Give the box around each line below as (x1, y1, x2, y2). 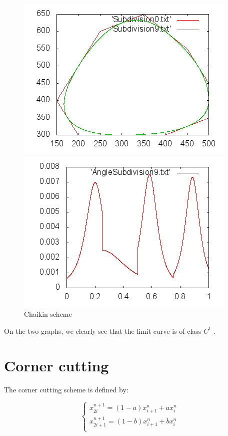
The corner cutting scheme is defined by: (4, 384, 128, 394)
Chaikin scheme (24, 309, 72, 319)
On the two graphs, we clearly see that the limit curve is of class (4, 325, 201, 336)
